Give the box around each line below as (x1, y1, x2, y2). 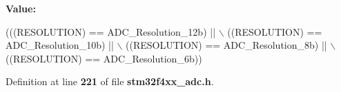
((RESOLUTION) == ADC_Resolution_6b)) (6, 51, 202, 65)
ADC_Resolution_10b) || (6, 38, 114, 52)
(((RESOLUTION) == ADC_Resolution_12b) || (6, 24, 216, 38)
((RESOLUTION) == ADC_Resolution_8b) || (126, 38, 327, 52)
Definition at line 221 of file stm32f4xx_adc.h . (6, 74, 214, 89)
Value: (6, 1, 36, 15)
